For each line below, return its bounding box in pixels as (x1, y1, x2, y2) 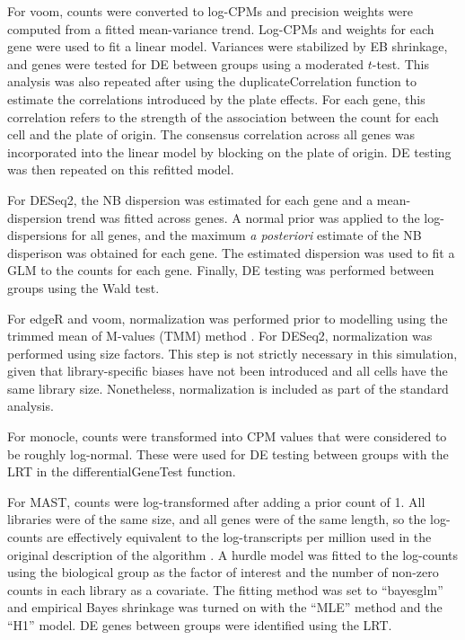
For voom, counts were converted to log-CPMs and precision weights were (7, 2, 413, 20)
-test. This (372, 54, 429, 73)
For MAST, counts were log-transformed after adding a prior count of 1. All (7, 492, 426, 511)
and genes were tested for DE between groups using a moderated (7, 54, 364, 73)
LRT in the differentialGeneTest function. (7, 462, 236, 481)
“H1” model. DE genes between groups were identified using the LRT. (7, 616, 392, 634)
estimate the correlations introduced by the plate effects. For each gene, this (7, 89, 426, 108)
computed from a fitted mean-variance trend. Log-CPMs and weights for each (7, 19, 434, 38)
